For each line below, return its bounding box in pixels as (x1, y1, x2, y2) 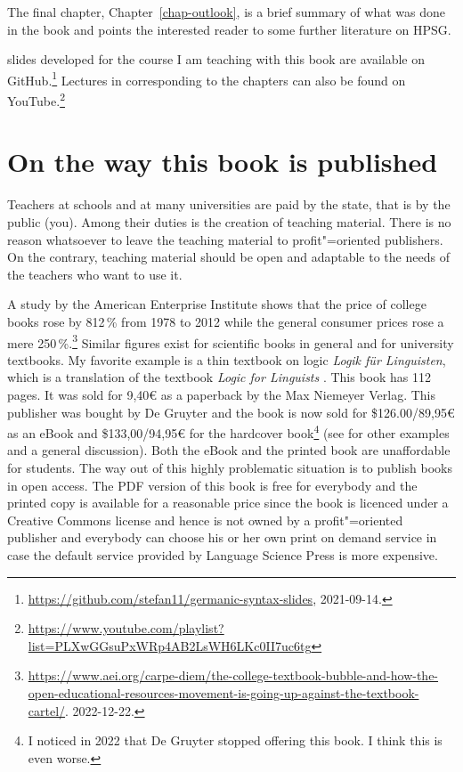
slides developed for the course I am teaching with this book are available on (7, 50, 426, 69)
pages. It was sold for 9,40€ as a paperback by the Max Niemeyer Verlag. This (7, 386, 435, 403)
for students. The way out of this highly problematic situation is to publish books (7, 459, 452, 477)
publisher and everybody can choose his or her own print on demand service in (7, 528, 437, 547)
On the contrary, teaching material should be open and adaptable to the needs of (7, 248, 450, 266)
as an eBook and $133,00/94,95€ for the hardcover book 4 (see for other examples (7, 421, 450, 442)
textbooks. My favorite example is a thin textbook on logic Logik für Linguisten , (7, 350, 446, 369)
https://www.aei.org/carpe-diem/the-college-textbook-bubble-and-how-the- (28, 666, 439, 685)
